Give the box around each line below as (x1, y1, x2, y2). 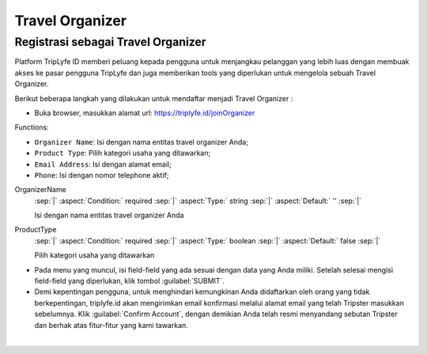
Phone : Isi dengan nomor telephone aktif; (34, 170, 169, 179)
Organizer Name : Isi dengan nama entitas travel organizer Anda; (34, 137, 249, 146)
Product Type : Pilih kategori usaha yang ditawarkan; (34, 149, 211, 158)
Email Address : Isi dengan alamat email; (34, 159, 172, 169)
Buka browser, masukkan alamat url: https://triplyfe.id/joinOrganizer (34, 107, 255, 118)
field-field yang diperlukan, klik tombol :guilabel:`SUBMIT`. (34, 277, 225, 286)
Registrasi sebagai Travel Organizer (14, 35, 206, 49)
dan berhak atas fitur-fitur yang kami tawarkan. (34, 320, 189, 330)
